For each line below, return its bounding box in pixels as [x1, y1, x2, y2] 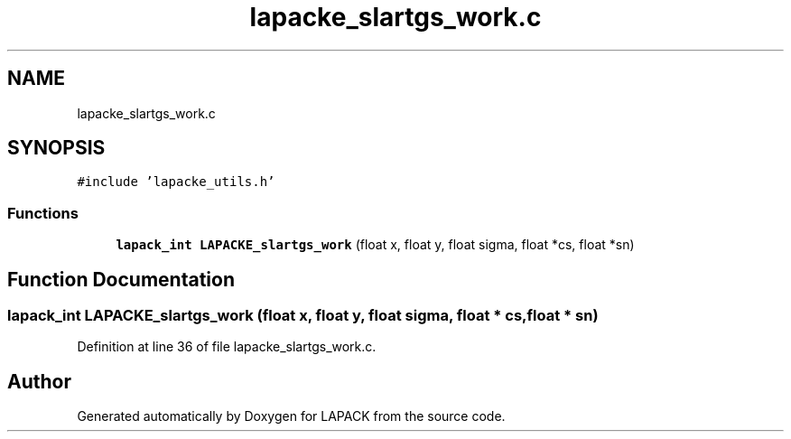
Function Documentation [7, 267, 235, 291]
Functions [7, 203, 79, 222]
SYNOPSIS [7, 136, 106, 160]
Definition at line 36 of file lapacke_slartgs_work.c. [77, 339, 377, 355]
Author [7, 369, 71, 393]
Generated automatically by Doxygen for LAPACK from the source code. [77, 408, 506, 425]
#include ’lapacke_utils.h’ [77, 174, 275, 190]
